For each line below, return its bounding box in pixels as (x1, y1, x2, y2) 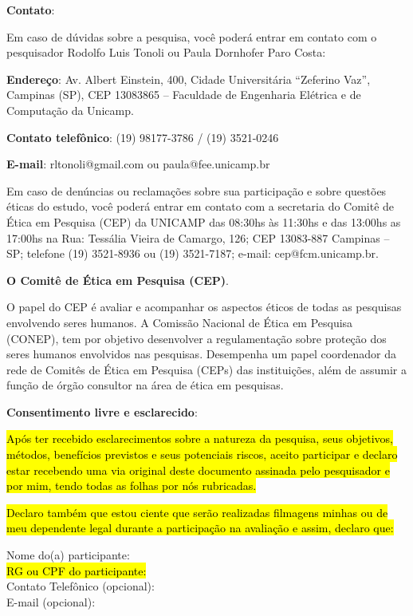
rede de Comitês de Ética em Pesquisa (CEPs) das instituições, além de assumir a (6, 361, 407, 377)
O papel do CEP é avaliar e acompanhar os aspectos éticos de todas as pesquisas (6, 298, 402, 315)
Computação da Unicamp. (6, 101, 134, 118)
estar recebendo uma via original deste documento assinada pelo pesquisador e (6, 461, 390, 478)
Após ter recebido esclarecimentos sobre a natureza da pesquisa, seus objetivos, (6, 430, 393, 447)
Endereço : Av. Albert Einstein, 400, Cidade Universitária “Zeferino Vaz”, (6, 70, 371, 87)
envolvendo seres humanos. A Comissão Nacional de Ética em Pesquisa (6, 314, 353, 330)
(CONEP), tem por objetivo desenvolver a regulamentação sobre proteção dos (6, 330, 387, 346)
